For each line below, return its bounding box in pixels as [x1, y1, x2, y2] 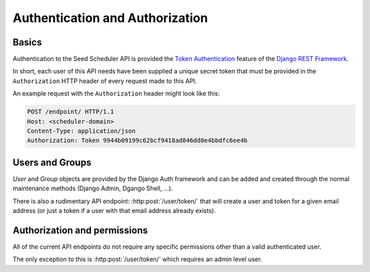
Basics [12, 36, 42, 48]
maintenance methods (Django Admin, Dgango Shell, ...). [12, 184, 173, 192]
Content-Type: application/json [27, 127, 136, 135]
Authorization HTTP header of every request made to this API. [12, 76, 197, 85]
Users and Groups [12, 157, 92, 168]
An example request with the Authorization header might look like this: [12, 89, 220, 98]
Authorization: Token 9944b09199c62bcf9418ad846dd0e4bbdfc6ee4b [27, 137, 248, 144]
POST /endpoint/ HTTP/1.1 [27, 108, 114, 116]
